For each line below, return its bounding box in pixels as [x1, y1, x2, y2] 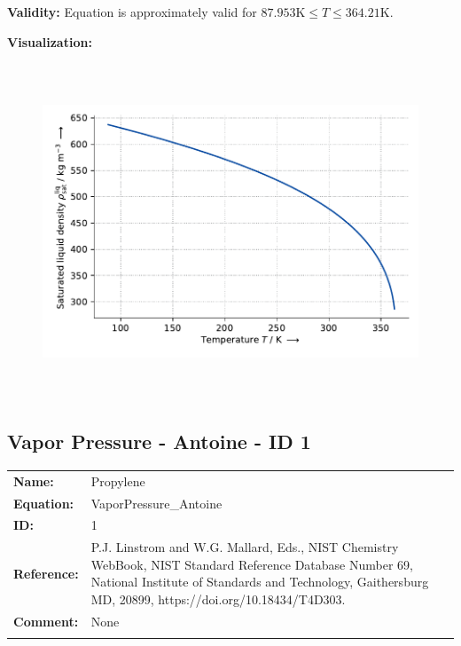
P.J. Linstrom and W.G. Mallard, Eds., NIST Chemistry [90, 538, 399, 556]
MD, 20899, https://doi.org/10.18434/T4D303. [90, 589, 346, 608]
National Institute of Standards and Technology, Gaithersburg [90, 572, 429, 591]
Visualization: [7, 32, 92, 51]
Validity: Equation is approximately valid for [7, 3, 257, 20]
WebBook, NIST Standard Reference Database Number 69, [90, 555, 413, 573]
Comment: [13, 611, 79, 630]
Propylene [90, 471, 145, 490]
